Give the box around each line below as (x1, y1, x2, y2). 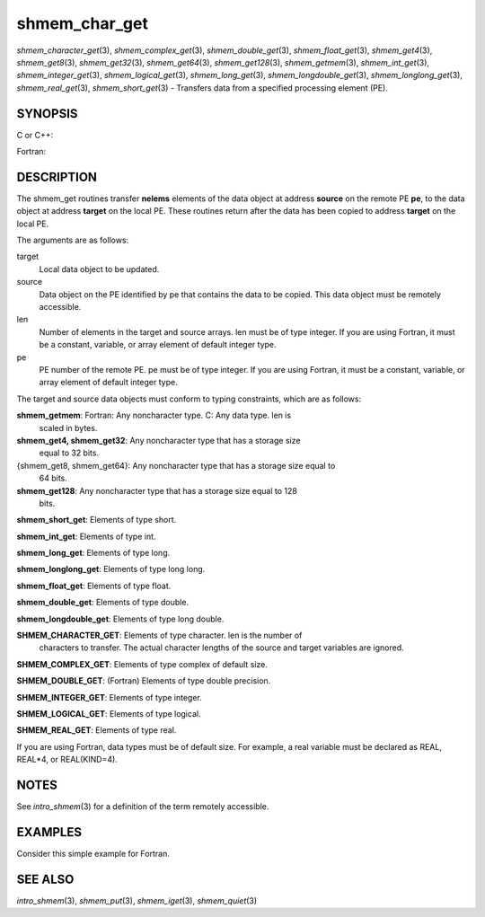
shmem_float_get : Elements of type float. (16, 580, 172, 591)
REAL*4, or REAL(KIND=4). (16, 754, 119, 765)
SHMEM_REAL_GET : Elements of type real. (16, 725, 177, 736)
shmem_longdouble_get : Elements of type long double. (16, 613, 225, 624)
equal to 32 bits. (39, 447, 99, 458)
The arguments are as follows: (16, 234, 129, 246)
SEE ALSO (16, 871, 75, 886)
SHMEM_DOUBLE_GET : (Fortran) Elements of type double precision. (16, 675, 271, 686)
